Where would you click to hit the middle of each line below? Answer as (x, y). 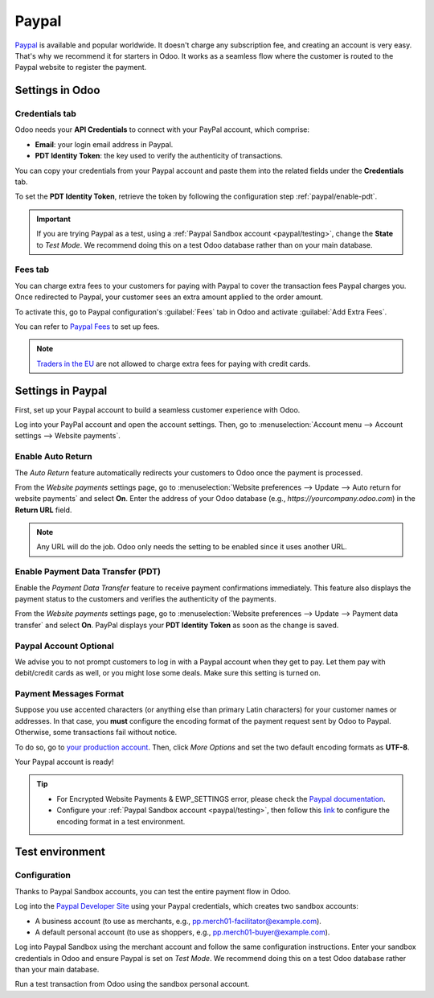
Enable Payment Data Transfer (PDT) (88, 572)
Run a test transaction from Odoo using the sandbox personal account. (132, 984)
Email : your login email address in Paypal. (104, 144)
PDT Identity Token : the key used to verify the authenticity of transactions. (159, 156)
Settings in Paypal (61, 390)
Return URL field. (43, 510)
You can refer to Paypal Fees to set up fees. (87, 327)
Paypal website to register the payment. (81, 68)
